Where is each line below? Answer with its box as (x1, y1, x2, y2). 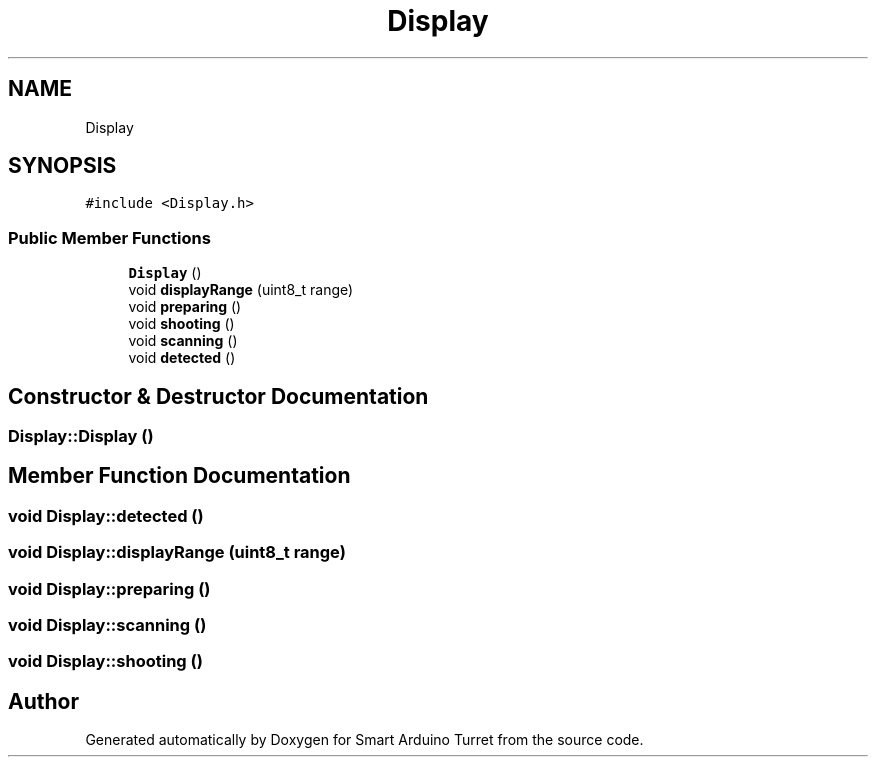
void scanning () (128, 332, 238, 350)
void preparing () (128, 298, 242, 316)
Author (8, 688, 79, 714)
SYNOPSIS (8, 153, 117, 179)
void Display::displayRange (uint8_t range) (8, 542, 346, 563)
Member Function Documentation (8, 463, 351, 489)
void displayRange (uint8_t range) (128, 281, 354, 299)
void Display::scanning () (8, 615, 207, 635)
